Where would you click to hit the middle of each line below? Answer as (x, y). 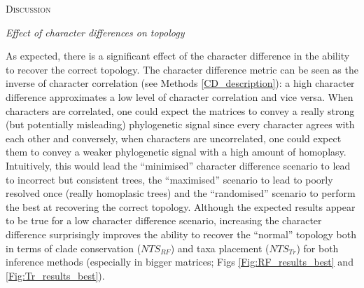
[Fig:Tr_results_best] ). (55, 275)
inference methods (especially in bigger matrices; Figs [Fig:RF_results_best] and (180, 262)
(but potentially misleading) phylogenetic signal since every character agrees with (180, 124)
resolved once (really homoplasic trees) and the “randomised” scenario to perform (181, 193)
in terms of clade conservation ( (73, 248)
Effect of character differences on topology (95, 32)
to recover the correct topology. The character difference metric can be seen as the (182, 69)
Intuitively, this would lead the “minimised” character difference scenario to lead (178, 165)
